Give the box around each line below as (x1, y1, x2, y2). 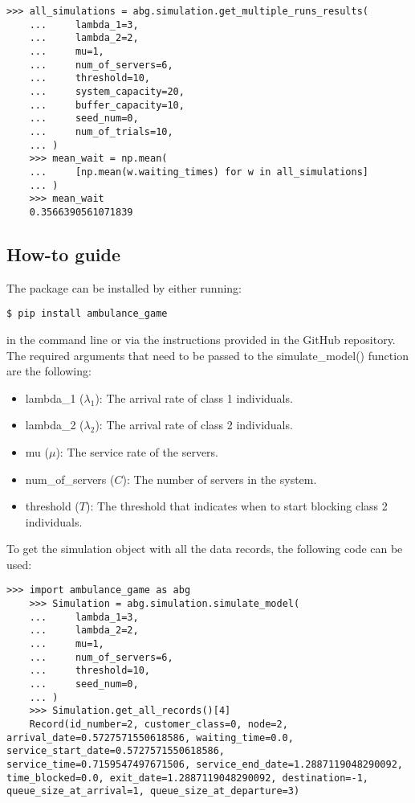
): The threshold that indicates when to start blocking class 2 (86, 498, 388, 514)
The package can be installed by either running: (6, 279, 242, 296)
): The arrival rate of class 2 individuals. (95, 416, 293, 433)
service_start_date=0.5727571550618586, (6, 745, 226, 757)
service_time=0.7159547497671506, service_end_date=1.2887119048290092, (6, 759, 403, 771)
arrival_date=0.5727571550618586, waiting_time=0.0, (6, 731, 294, 744)
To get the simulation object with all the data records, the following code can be (6, 540, 403, 557)
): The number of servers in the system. (122, 470, 317, 487)
